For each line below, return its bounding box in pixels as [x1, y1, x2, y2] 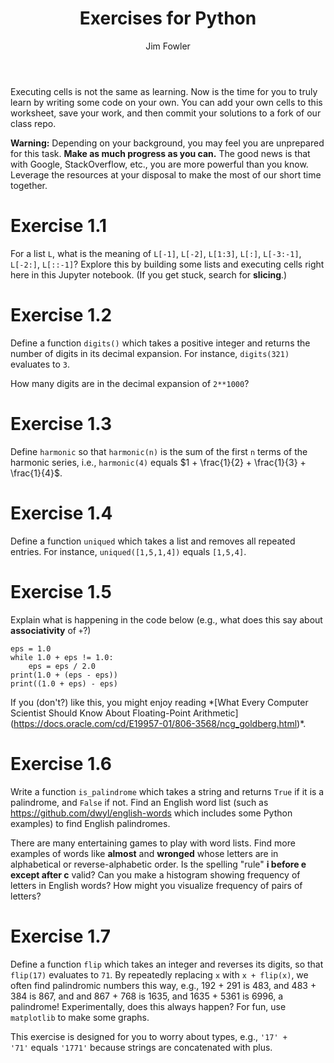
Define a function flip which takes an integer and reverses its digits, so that [10, 958, 324, 970]
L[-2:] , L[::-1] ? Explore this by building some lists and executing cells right [10, 258, 325, 270]
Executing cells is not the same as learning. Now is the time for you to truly [10, 85, 318, 97]
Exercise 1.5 [10, 580, 112, 603]
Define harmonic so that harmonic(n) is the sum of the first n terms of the [10, 445, 308, 457]
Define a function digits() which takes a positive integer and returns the [10, 337, 311, 349]
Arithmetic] [192, 707, 239, 719]
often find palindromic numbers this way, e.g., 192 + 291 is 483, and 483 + [10, 979, 317, 991]
